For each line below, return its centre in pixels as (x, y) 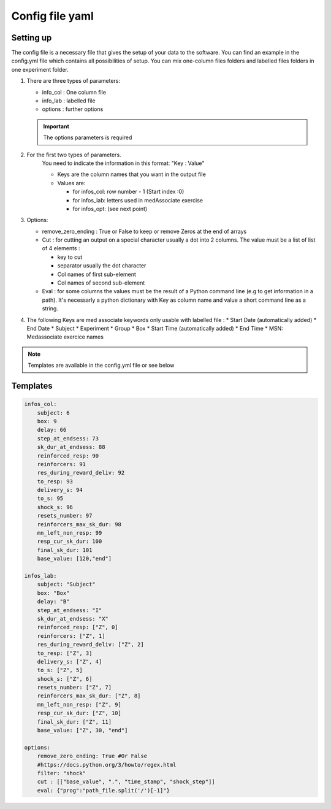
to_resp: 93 (55, 481)
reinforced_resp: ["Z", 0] (78, 627)
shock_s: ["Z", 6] (65, 679)
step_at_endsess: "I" (70, 610)
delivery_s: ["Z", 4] (70, 661)
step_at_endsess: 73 (68, 438)
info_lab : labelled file (69, 101)
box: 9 (47, 421)
